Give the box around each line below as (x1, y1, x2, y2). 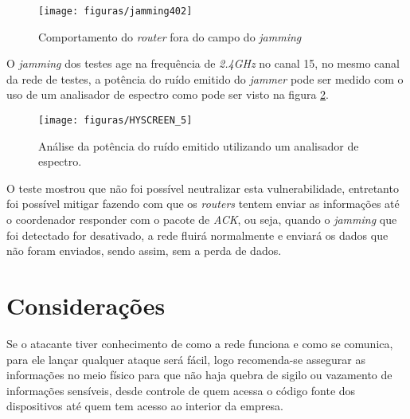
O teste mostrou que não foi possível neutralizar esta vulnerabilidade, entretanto (6, 179, 399, 196)
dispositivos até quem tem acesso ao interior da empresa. (6, 397, 283, 414)
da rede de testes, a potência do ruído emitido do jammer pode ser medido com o (6, 70, 404, 87)
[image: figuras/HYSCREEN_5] (38, 115, 193, 127)
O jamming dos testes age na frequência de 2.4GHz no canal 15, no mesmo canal (6, 55, 400, 72)
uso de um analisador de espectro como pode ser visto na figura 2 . (6, 86, 329, 103)
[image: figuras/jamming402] (38, 6, 193, 17)
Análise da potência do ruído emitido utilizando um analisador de (38, 137, 359, 154)
